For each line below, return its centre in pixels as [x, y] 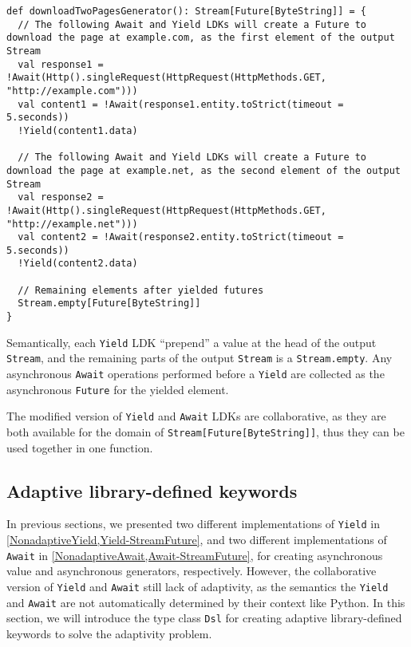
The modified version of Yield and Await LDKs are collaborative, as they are [196, 416]
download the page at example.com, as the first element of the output [201, 38]
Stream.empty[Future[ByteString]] [109, 304]
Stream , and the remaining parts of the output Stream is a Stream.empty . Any [200, 358]
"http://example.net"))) [72, 224]
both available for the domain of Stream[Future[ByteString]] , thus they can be [205, 432]
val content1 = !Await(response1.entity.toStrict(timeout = [181, 104]
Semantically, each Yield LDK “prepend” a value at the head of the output [192, 342]
